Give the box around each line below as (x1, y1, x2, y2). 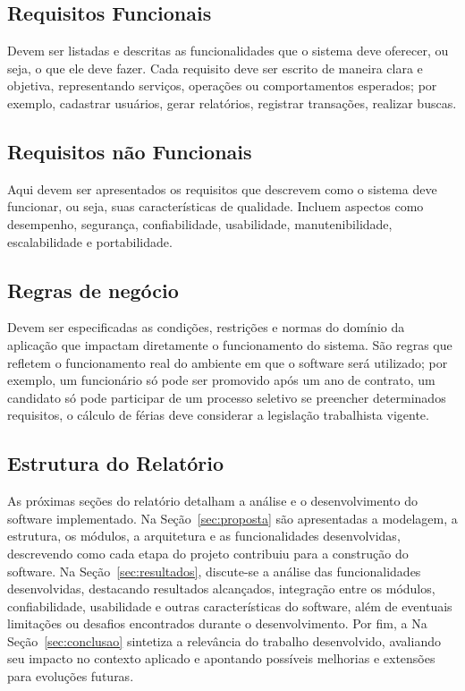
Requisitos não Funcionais (7, 137, 252, 165)
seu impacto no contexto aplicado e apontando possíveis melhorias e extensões (7, 649, 435, 668)
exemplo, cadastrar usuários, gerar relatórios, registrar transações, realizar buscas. (7, 93, 457, 112)
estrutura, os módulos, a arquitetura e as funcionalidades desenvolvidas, (7, 526, 401, 545)
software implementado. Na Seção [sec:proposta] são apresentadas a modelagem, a (7, 508, 458, 527)
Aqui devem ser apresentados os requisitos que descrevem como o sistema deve (7, 179, 437, 198)
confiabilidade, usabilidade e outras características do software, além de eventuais (7, 596, 452, 615)
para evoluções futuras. (7, 667, 134, 686)
